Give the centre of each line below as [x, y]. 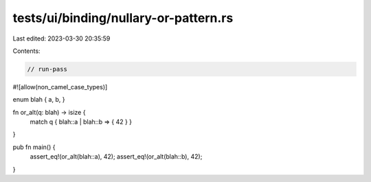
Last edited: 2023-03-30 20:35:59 [61, 38]
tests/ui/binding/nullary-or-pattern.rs [123, 18]
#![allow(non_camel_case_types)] [60, 87]
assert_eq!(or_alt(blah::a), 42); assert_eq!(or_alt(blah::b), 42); [116, 157]
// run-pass [47, 69]
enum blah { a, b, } [39, 100]
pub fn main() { [34, 147]
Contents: [26, 51]
